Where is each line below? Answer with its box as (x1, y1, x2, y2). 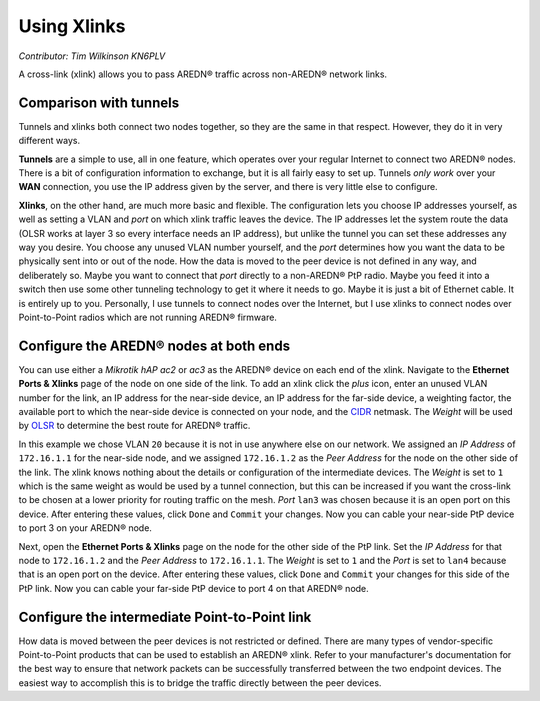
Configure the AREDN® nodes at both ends (18, 337, 290, 354)
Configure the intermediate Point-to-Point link (18, 608, 312, 625)
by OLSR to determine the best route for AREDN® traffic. (18, 420, 251, 432)
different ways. (18, 135, 80, 147)
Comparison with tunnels (18, 94, 180, 111)
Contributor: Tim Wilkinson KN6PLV (18, 50, 166, 62)
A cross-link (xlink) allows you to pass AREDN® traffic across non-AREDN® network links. (18, 68, 388, 80)
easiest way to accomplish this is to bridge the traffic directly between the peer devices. (18, 676, 382, 689)
